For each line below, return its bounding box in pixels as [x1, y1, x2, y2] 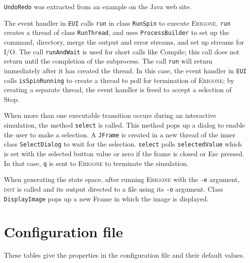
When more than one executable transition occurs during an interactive [4, 110, 217, 120]
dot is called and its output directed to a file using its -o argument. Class [4, 183, 223, 194]
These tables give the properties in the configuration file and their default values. [4, 250, 245, 260]
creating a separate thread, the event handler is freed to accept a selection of [4, 84, 232, 95]
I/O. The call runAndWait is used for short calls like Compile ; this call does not [4, 46, 240, 56]
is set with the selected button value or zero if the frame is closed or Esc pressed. [4, 148, 244, 158]
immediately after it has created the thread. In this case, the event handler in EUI [4, 65, 247, 75]
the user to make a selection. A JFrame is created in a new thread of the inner [4, 129, 236, 139]
